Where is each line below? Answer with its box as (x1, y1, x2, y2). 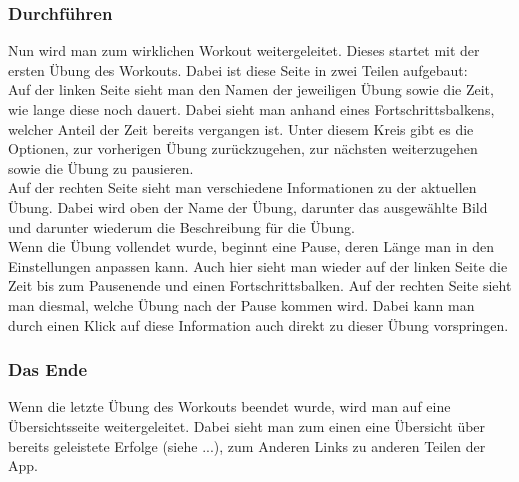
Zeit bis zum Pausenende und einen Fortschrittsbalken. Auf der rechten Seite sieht (8, 275, 512, 296)
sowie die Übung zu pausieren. (8, 157, 194, 178)
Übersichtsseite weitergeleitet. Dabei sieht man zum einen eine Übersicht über (8, 415, 486, 436)
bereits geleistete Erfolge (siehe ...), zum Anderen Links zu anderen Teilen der (8, 435, 486, 456)
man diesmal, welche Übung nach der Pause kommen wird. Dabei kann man (8, 294, 475, 315)
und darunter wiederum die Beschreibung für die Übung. (8, 216, 356, 237)
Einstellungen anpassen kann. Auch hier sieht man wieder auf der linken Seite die (8, 255, 508, 276)
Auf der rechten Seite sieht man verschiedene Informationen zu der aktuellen (8, 177, 477, 198)
